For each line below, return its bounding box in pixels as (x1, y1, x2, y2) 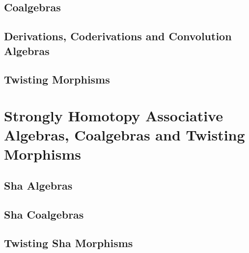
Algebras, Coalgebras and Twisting (4, 125, 245, 145)
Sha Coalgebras (4, 206, 84, 222)
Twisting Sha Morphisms (4, 235, 133, 251)
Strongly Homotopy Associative (4, 105, 223, 125)
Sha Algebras (4, 177, 73, 193)
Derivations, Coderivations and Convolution (4, 28, 232, 44)
